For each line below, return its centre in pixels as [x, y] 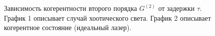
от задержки [176, 8]
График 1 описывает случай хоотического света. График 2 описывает [107, 18]
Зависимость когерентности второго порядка [71, 8]
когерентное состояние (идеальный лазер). [68, 27]
